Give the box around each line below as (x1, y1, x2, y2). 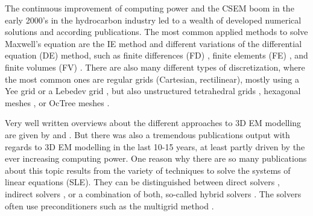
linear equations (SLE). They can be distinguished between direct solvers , (5, 176, 280, 188)
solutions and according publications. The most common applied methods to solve (5, 25, 308, 38)
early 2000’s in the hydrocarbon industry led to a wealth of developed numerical (5, 13, 302, 26)
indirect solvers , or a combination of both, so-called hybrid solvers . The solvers (5, 187, 302, 200)
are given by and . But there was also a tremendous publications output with (5, 128, 290, 141)
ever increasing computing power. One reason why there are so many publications (5, 152, 307, 165)
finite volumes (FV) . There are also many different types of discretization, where (5, 60, 305, 73)
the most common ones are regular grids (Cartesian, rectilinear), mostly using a (5, 72, 299, 85)
